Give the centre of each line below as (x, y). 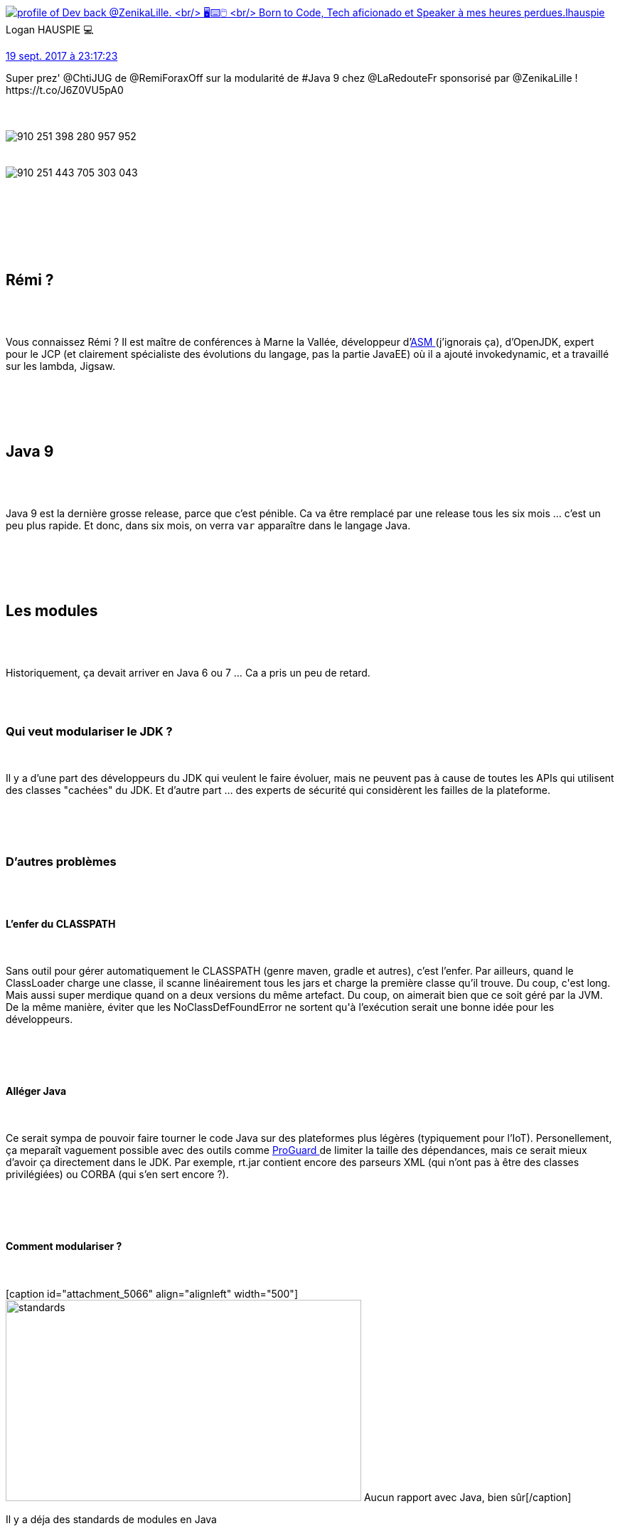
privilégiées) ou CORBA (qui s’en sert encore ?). (117, 1175)
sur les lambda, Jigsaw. (60, 366)
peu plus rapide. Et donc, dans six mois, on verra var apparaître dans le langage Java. (208, 525)
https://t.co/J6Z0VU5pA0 (65, 90)
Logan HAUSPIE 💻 (50, 30)
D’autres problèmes (61, 861)
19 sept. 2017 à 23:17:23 (62, 56)
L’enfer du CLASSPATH (61, 923)
